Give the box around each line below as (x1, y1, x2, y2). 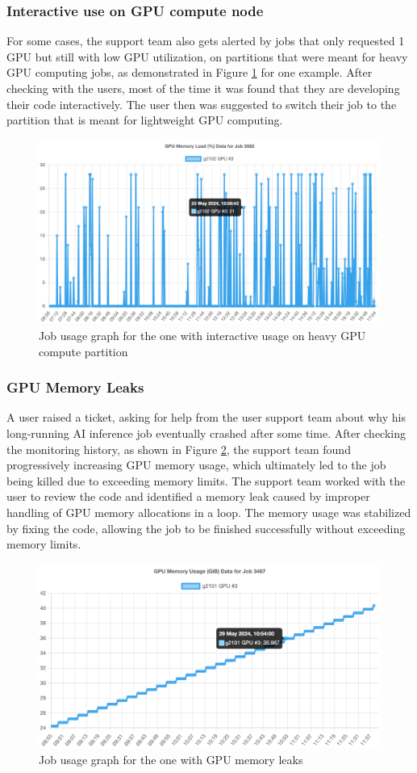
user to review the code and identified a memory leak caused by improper (6, 488, 370, 505)
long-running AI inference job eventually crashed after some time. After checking (6, 424, 407, 441)
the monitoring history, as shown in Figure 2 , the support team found (6, 440, 351, 457)
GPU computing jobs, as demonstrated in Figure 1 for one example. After (6, 64, 373, 81)
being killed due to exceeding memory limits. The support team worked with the (6, 472, 406, 489)
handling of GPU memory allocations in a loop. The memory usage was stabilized (6, 503, 411, 520)
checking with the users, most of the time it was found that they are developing (6, 80, 400, 96)
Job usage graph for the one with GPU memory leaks (39, 751, 303, 768)
